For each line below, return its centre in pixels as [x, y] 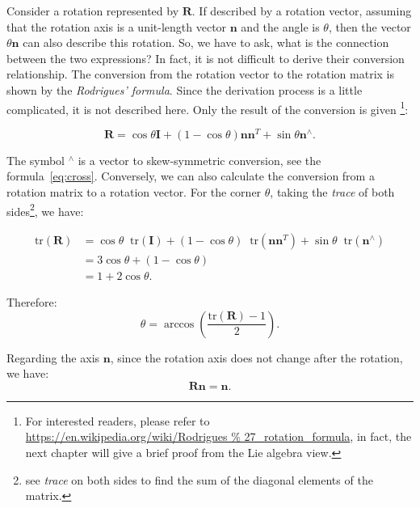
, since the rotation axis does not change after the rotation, [256, 357]
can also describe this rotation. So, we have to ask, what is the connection [206, 42]
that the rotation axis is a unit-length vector [117, 26]
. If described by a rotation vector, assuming [302, 11]
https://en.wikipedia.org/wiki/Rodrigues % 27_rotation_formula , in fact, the [218, 436]
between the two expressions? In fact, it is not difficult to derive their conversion [206, 58]
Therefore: [32, 302]
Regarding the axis [53, 357]
